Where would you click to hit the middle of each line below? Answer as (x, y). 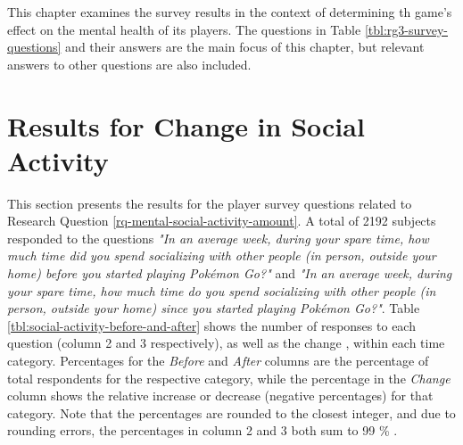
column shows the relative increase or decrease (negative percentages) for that (220, 396)
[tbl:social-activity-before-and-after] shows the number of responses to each (211, 325)
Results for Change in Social (186, 125)
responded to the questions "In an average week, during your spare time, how (218, 238)
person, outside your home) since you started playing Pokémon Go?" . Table (214, 308)
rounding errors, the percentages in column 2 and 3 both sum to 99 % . (203, 430)
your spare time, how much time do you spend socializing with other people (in (222, 290)
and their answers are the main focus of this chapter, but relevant (245, 47)
